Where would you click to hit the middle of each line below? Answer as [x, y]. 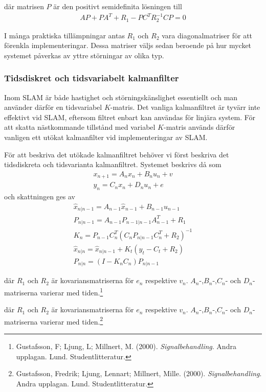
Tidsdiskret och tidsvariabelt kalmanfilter [92, 78]
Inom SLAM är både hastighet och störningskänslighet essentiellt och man [121, 97]
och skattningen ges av [40, 197]
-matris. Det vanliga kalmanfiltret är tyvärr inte [185, 107]
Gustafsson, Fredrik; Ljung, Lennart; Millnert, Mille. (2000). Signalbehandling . [139, 373]
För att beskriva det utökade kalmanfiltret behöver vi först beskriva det [117, 154]
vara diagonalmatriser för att [207, 35]
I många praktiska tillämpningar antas [64, 35]
